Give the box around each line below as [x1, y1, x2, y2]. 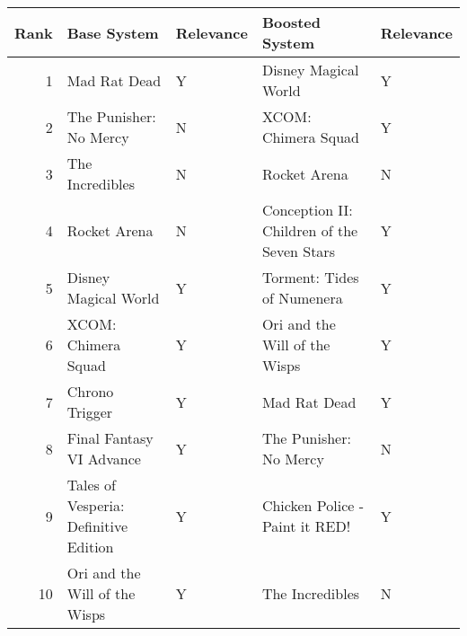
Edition [66, 536, 114, 557]
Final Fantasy [66, 428, 154, 448]
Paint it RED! [261, 516, 351, 536]
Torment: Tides [261, 267, 359, 287]
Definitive [66, 516, 128, 536]
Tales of [66, 474, 117, 495]
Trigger [66, 402, 113, 422]
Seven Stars [261, 241, 335, 261]
